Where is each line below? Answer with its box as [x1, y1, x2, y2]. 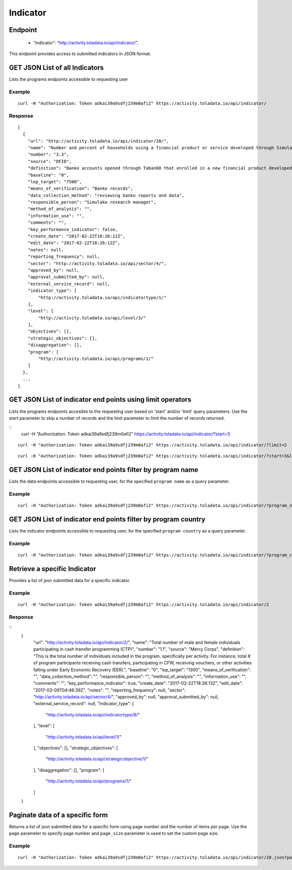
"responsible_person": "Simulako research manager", [27, 199, 157, 205]
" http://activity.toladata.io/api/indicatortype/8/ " [45, 711, 140, 717]
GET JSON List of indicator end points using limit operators [9, 395, 192, 404]
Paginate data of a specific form [9, 811, 108, 819]
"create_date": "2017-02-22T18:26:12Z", [27, 233, 126, 239]
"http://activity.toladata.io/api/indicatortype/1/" [38, 295, 166, 300]
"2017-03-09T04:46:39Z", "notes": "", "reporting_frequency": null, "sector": [33, 687, 186, 693]
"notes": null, [27, 247, 64, 252]
